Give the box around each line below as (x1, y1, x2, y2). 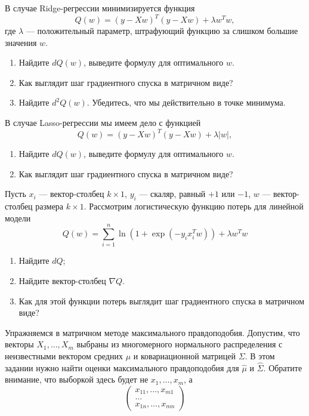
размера (35, 200, 64, 212)
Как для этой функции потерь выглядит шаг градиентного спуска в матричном (18, 294, 305, 307)
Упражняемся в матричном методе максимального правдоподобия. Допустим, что (5, 326, 300, 338)
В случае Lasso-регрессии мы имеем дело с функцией (5, 116, 201, 129)
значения (5, 36, 37, 48)
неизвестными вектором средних (5, 350, 123, 362)
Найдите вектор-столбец (18, 275, 106, 287)
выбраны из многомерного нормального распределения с (76, 338, 283, 350)
